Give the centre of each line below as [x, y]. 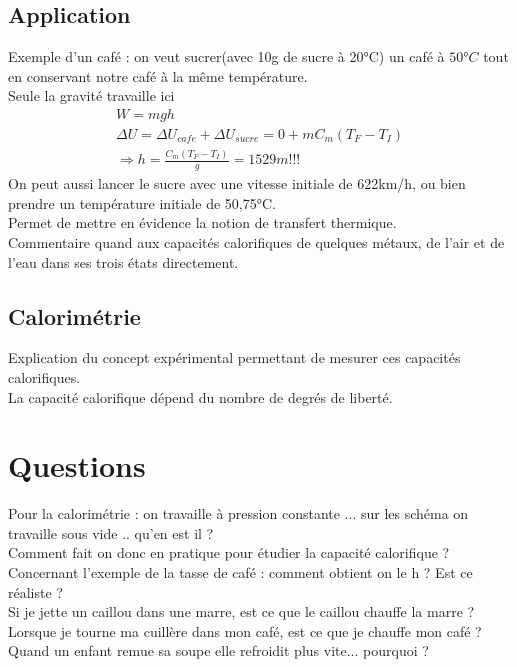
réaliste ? [35, 591]
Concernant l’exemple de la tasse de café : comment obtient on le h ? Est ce [240, 572]
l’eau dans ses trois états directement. [123, 261]
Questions [77, 465]
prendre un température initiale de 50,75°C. [142, 202]
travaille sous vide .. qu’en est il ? [111, 532]
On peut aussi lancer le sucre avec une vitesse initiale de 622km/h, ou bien [237, 183]
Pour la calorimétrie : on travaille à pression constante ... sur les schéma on [238, 513]
